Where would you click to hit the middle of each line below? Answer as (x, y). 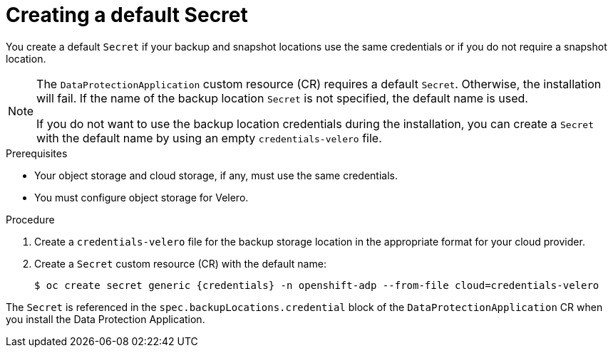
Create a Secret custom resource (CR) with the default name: (180, 263)
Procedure (30, 219)
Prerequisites (37, 153)
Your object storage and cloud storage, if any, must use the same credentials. (216, 175)
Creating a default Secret (127, 15)
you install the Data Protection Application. (105, 319)
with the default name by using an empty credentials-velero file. (209, 138)
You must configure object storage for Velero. (141, 197)
